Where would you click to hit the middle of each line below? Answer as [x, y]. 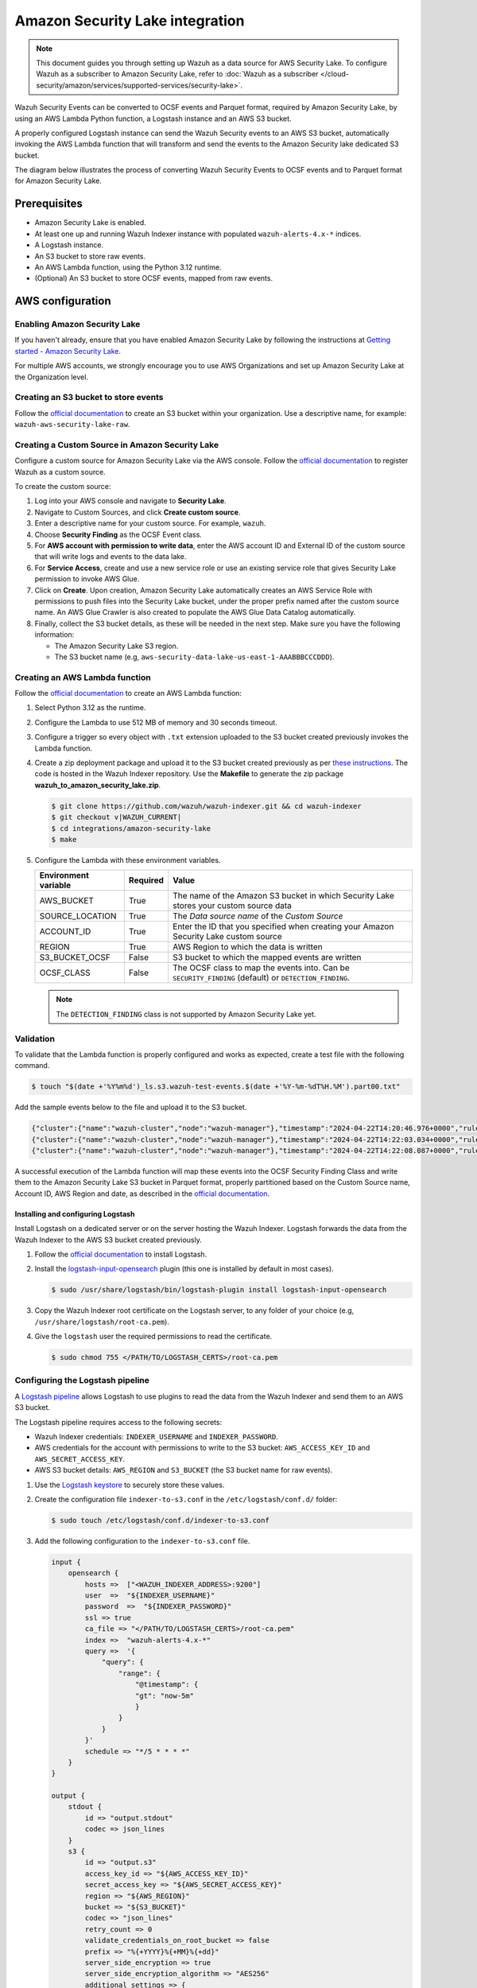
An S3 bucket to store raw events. [90, 256]
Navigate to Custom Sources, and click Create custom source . [138, 512]
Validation [35, 1039]
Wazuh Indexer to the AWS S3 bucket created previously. [108, 1240]
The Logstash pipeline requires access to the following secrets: [118, 1422]
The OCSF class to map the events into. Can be [261, 968]
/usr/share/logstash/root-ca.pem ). [102, 1322]
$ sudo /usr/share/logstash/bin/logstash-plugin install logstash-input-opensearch [219, 1290]
